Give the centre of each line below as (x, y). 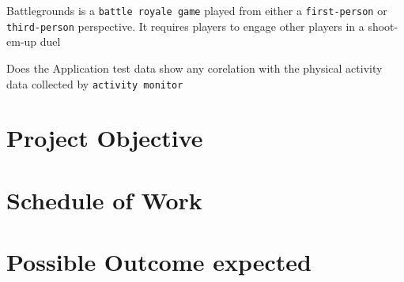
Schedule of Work (104, 199)
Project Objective (105, 138)
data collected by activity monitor (95, 83)
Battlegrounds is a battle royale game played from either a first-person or (197, 10)
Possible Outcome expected (159, 262)
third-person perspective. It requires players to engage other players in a (185, 26)
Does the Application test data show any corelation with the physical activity (194, 68)
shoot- (383, 26)
